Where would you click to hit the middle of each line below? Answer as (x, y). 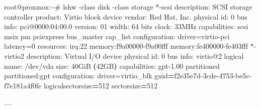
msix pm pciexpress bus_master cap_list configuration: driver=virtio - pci (117, 36)
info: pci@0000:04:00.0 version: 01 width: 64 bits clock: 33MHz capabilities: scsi (126, 26)
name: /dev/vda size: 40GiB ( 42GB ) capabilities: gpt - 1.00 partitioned (112, 66)
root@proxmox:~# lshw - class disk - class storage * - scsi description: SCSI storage (128, 7)
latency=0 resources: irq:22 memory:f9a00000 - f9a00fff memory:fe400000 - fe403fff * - (130, 46)
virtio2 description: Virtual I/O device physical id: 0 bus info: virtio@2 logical (124, 56)
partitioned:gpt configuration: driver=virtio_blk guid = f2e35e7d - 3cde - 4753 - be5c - (128, 76)
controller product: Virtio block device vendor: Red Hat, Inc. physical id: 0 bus (126, 16)
